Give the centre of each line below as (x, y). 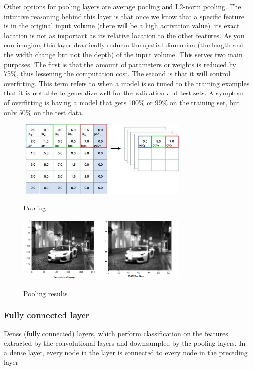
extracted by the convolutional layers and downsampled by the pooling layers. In (125, 343)
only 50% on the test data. (44, 112)
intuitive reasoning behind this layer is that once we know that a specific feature (124, 16)
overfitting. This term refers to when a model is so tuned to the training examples (127, 83)
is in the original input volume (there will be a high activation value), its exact (122, 26)
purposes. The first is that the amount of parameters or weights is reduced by (120, 64)
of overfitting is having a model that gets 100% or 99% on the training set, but (122, 102)
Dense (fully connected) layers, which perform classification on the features (116, 333)
